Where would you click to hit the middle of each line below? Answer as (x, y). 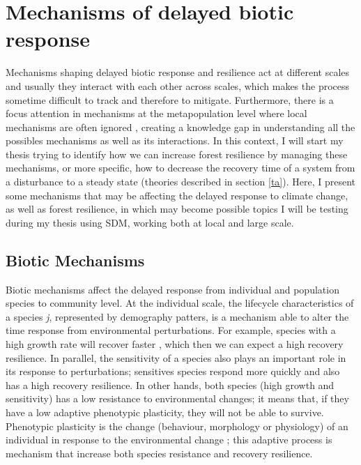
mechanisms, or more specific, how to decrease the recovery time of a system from (180, 168)
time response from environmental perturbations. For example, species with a (171, 330)
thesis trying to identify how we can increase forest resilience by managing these (177, 154)
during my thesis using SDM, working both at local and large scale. (150, 222)
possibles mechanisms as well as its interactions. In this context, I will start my (175, 140)
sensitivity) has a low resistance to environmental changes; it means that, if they (177, 398)
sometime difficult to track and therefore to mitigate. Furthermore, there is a (170, 99)
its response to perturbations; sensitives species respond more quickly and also (173, 371)
